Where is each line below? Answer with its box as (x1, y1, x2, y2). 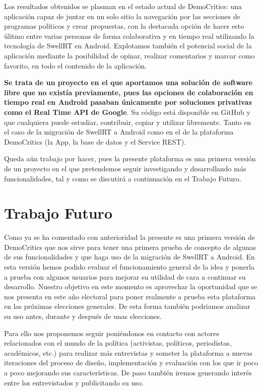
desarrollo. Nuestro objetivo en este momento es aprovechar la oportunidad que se (4, 281, 257, 292)
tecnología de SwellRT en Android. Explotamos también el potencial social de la (4, 40, 252, 51)
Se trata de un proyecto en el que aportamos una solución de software (4, 77, 253, 88)
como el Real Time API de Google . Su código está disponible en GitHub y (4, 106, 250, 117)
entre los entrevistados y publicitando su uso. (4, 377, 144, 387)
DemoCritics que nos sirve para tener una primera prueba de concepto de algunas (4, 241, 256, 252)
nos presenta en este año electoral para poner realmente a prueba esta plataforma (4, 291, 256, 301)
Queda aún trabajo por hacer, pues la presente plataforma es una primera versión (4, 153, 256, 164)
